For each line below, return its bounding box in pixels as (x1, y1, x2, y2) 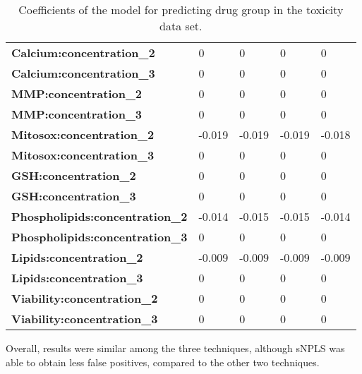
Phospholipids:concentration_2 (11, 208, 188, 224)
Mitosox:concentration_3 (11, 147, 155, 163)
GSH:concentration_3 (11, 188, 136, 204)
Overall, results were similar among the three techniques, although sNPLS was (6, 341, 345, 355)
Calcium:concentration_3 (11, 65, 155, 81)
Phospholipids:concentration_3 (11, 229, 188, 245)
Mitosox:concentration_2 (11, 126, 155, 143)
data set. (159, 18, 203, 34)
